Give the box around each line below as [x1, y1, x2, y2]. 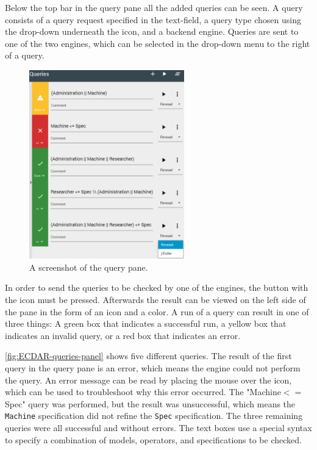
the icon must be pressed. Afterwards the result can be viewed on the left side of [5, 293, 306, 306]
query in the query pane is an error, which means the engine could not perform [5, 362, 301, 374]
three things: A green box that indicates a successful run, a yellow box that [5, 317, 287, 330]
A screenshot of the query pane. [29, 260, 148, 273]
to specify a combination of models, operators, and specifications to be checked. [5, 433, 302, 446]
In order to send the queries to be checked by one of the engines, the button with [5, 281, 308, 294]
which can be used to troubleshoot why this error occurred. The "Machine [5, 385, 281, 398]
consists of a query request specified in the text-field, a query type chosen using [5, 13, 301, 26]
